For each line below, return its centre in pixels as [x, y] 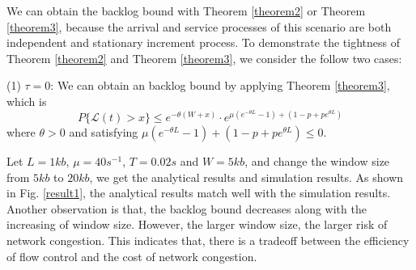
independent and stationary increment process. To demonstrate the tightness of [203, 42]
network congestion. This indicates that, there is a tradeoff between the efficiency [208, 240]
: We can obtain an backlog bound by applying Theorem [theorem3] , [220, 85]
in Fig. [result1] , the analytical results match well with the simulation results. [199, 193]
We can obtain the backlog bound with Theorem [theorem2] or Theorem [186, 11]
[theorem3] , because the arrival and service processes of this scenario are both [199, 26]
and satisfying [104, 132]
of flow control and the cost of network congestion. [132, 256]
